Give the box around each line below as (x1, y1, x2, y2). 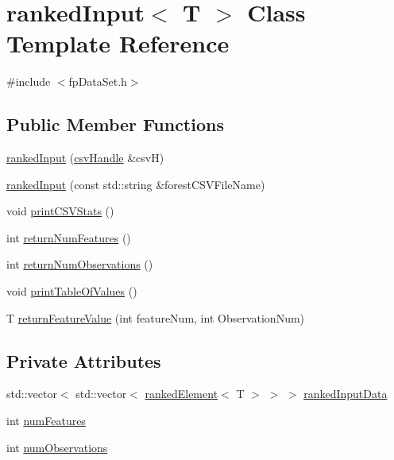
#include (6, 73, 51, 90)
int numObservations (6, 439, 108, 455)
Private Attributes (6, 348, 161, 373)
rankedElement (145, 385, 218, 402)
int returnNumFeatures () (6, 229, 131, 245)
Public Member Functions (6, 112, 224, 137)
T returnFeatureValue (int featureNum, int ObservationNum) (6, 309, 305, 326)
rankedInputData (303, 385, 388, 402)
